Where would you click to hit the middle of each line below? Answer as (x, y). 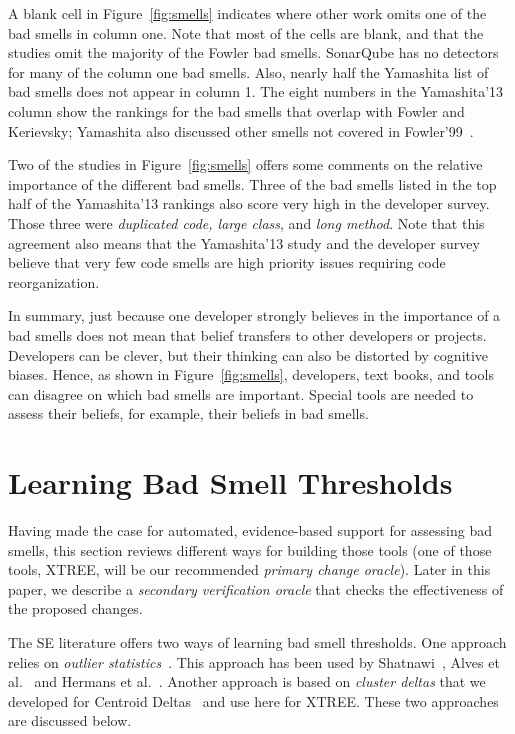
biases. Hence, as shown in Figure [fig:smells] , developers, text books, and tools (251, 374)
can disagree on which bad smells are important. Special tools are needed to (241, 393)
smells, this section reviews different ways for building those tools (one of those (250, 549)
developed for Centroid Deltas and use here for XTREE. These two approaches (253, 700)
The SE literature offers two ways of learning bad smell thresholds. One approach (257, 641)
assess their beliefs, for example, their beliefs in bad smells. (188, 413)
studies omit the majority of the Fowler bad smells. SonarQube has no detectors (253, 52)
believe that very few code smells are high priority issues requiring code (227, 262)
